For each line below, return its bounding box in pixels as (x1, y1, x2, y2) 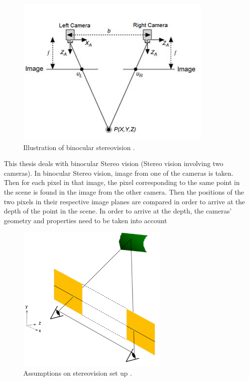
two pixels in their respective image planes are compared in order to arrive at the (4, 196, 245, 206)
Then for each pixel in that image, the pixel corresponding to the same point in (4, 177, 240, 187)
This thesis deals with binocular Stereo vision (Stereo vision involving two (4, 158, 223, 168)
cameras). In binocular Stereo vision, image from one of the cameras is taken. (4, 168, 233, 178)
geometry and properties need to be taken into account (4, 215, 167, 225)
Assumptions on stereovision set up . (23, 368, 132, 378)
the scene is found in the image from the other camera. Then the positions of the (4, 186, 244, 197)
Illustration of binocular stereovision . (23, 142, 135, 152)
